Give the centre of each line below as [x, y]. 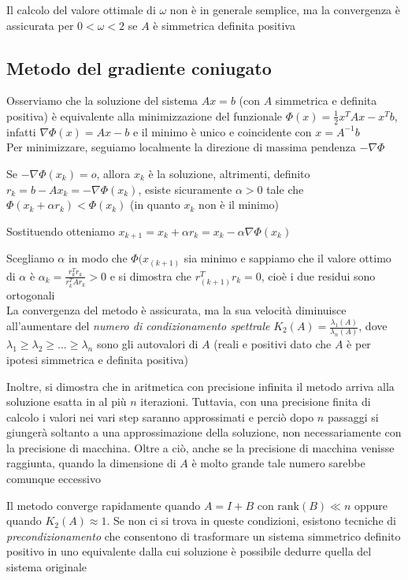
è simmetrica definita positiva [224, 25]
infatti [21, 131]
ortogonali [31, 294]
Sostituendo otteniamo [61, 231]
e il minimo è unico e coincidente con [222, 131]
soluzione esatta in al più [67, 402]
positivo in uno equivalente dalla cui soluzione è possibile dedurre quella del [189, 551]
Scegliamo [30, 258]
